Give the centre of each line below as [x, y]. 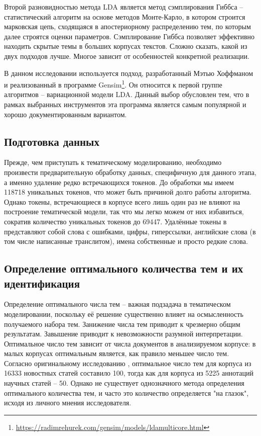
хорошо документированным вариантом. [66, 114]
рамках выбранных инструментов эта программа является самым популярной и [125, 104]
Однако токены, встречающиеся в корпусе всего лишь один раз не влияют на [122, 201]
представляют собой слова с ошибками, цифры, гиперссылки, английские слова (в [130, 231]
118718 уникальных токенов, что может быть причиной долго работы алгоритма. [128, 192]
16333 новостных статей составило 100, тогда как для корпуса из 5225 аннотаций [129, 373]
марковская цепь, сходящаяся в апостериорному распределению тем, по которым [127, 26]
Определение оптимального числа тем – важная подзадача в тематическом [117, 304]
